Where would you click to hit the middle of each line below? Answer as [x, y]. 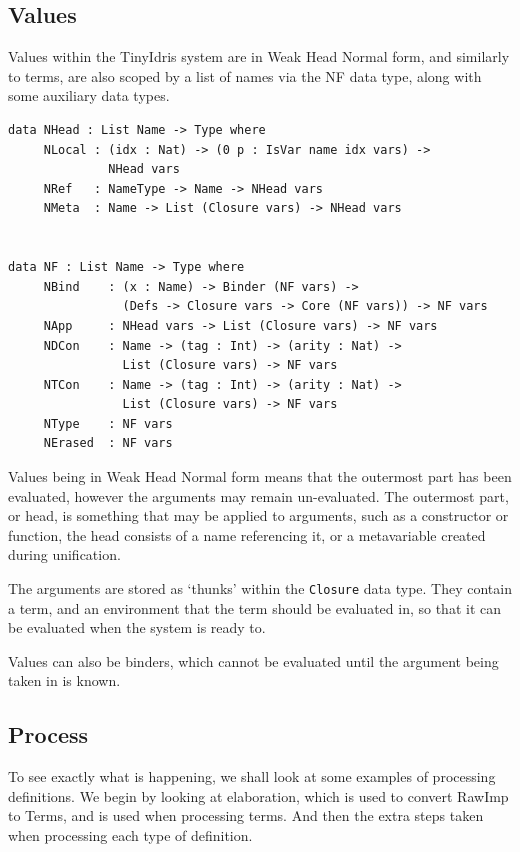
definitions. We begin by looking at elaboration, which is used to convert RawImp [258, 795]
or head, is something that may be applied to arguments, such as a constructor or [258, 515]
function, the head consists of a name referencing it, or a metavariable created [247, 534]
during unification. [64, 554]
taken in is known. [64, 680]
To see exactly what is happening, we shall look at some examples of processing [252, 776]
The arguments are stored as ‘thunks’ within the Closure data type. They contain [260, 588]
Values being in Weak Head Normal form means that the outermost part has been [260, 476]
